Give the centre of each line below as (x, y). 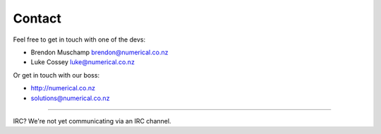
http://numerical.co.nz (63, 88)
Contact (37, 18)
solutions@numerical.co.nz (70, 98)
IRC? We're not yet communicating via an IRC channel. (92, 121)
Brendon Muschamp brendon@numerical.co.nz (99, 52)
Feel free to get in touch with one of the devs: (79, 39)
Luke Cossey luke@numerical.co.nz (83, 62)
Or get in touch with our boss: (56, 75)
